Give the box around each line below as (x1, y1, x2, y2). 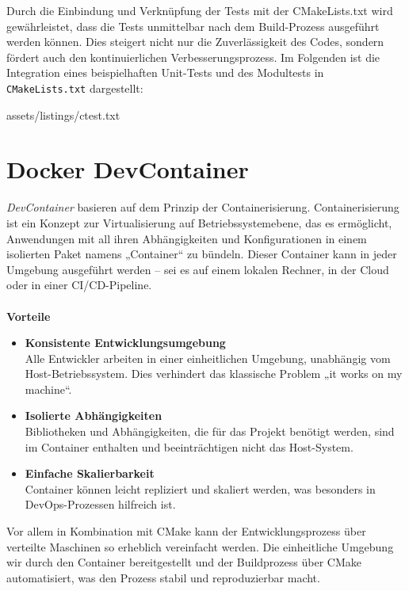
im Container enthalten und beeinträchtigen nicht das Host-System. (25, 438, 354, 455)
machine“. (25, 380, 72, 397)
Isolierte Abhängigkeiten (25, 407, 162, 424)
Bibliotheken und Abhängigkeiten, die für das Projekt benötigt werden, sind (25, 423, 395, 440)
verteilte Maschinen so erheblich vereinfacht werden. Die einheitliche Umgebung (6, 538, 394, 555)
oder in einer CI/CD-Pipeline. (6, 276, 152, 293)
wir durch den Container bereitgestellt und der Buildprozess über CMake (6, 554, 361, 570)
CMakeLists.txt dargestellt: (6, 79, 143, 96)
